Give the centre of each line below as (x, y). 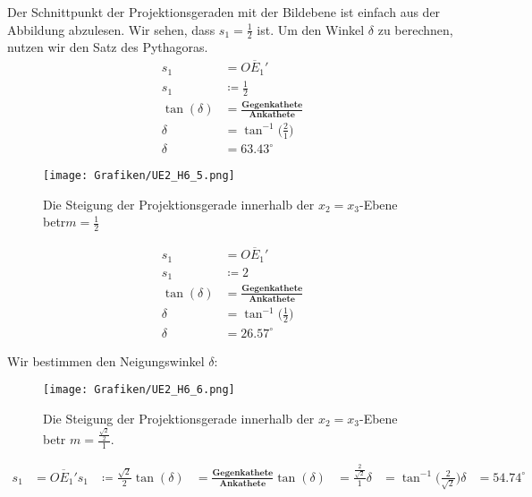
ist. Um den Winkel (311, 29)
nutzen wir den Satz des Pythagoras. (108, 47)
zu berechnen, (415, 29)
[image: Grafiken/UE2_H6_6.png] (139, 390)
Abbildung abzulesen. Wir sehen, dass (111, 29)
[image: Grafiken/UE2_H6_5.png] (139, 176)
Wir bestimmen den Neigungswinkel (106, 360)
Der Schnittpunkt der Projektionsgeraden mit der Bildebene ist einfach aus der (224, 12)
